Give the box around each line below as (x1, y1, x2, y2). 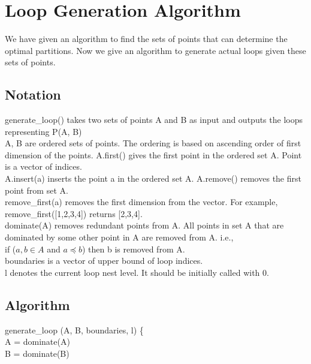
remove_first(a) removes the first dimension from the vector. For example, (5, 195, 278, 208)
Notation (5, 85, 61, 104)
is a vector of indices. (5, 160, 82, 173)
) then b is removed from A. (81, 242, 185, 255)
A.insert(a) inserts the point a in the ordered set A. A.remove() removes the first (5, 172, 301, 185)
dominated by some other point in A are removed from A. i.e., (5, 231, 234, 243)
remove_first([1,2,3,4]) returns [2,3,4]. (5, 207, 143, 219)
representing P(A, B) (5, 125, 82, 137)
